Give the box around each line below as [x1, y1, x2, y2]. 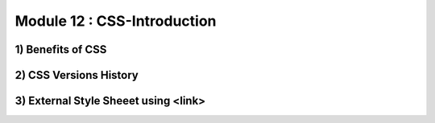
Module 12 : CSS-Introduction [14, 12, 217, 30]
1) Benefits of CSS [14, 43, 107, 56]
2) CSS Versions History [14, 68, 139, 82]
